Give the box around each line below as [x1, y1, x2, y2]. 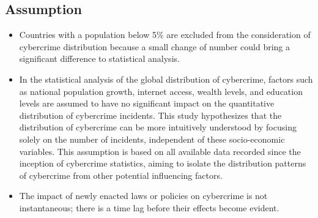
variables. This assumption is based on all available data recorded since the [19, 145, 301, 157]
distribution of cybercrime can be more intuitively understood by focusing [19, 121, 297, 133]
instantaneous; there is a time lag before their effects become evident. [19, 201, 279, 214]
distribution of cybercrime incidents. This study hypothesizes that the [19, 108, 282, 121]
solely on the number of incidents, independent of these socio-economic [19, 132, 285, 145]
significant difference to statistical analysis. [19, 52, 180, 65]
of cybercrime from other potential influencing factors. [19, 168, 223, 181]
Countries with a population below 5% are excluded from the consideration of [19, 28, 311, 41]
